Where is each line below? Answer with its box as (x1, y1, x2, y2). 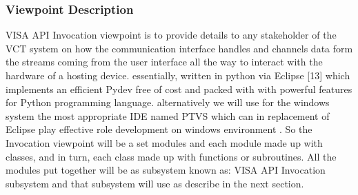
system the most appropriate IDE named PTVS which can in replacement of (6, 108, 330, 123)
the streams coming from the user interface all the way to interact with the (6, 54, 323, 69)
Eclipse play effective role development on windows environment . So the (6, 122, 312, 136)
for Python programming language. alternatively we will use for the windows (6, 95, 330, 110)
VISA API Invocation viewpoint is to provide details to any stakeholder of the (6, 28, 337, 42)
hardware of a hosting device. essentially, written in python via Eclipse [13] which (6, 68, 350, 82)
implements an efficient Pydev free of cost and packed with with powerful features (6, 81, 352, 96)
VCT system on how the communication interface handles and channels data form (6, 41, 353, 55)
